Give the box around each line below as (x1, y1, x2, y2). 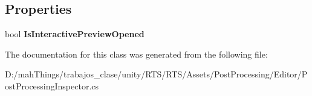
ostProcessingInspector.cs (5, 79, 99, 92)
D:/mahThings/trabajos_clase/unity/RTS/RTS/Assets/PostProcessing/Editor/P (5, 68, 308, 80)
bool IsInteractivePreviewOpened (5, 28, 145, 40)
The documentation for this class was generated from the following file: (5, 47, 268, 60)
